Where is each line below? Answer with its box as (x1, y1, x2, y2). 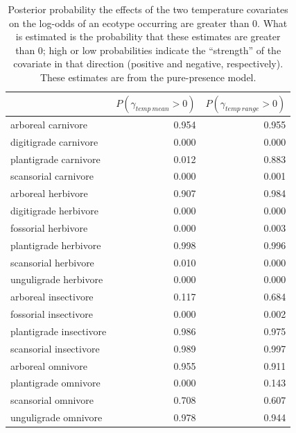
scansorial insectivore (10, 341, 100, 355)
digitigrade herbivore (10, 203, 98, 218)
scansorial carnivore (10, 169, 94, 183)
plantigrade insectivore (10, 323, 107, 338)
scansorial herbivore (10, 255, 94, 269)
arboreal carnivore (10, 117, 88, 131)
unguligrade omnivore (10, 410, 103, 425)
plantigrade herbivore (10, 237, 101, 252)
